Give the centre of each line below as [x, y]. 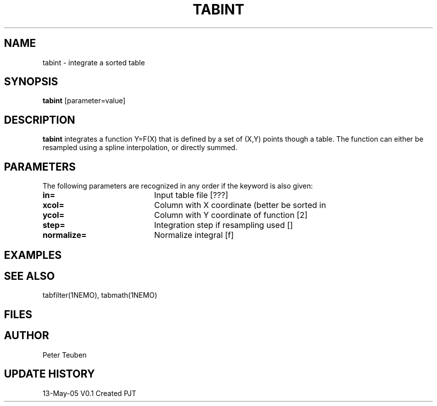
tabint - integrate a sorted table [94, 62]
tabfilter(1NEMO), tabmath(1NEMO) [100, 295]
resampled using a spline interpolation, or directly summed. [140, 148]
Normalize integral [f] [194, 235]
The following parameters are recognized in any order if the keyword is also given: [178, 186]
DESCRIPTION [40, 120]
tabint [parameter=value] [84, 101]
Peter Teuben [65, 355]
